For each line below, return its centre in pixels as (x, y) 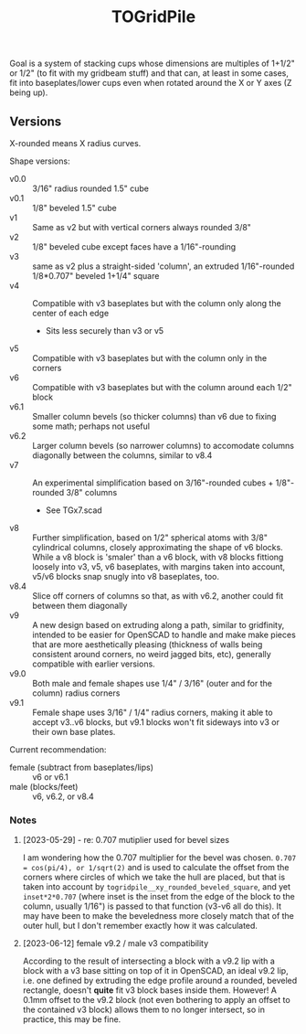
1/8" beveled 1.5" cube (74, 208)
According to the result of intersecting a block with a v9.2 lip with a (149, 961)
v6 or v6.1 (50, 777)
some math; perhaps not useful (91, 426)
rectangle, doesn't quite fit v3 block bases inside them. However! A (149, 990)
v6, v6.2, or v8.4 (63, 796)
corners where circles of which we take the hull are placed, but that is (154, 877)
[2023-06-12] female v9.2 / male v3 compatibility (116, 943)
